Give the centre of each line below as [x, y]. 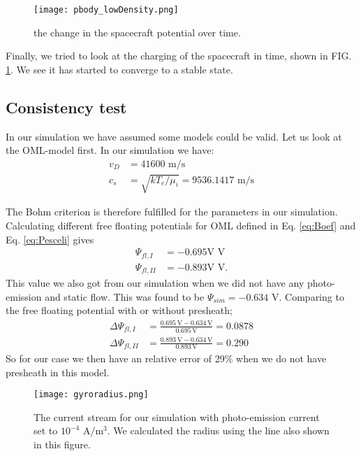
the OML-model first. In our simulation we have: [110, 150]
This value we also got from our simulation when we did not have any [155, 283]
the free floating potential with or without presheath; [119, 310]
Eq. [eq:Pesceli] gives [50, 239]
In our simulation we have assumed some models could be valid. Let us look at [174, 136]
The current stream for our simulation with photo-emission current [177, 416]
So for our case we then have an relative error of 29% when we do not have [166, 358]
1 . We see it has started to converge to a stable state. [119, 69]
